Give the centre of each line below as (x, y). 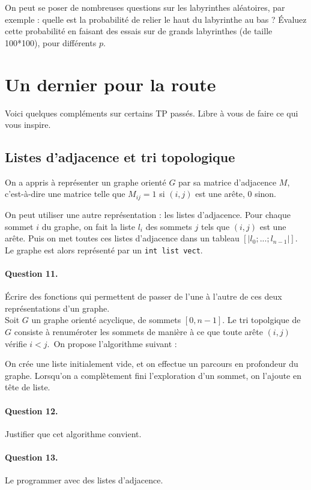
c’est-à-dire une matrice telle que (65, 194)
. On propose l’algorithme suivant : (112, 343)
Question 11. (32, 273)
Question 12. (32, 410)
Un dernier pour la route (110, 84)
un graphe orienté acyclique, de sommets (106, 320)
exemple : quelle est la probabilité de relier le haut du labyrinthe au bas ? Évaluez (156, 19)
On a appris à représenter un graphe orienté (86, 182)
